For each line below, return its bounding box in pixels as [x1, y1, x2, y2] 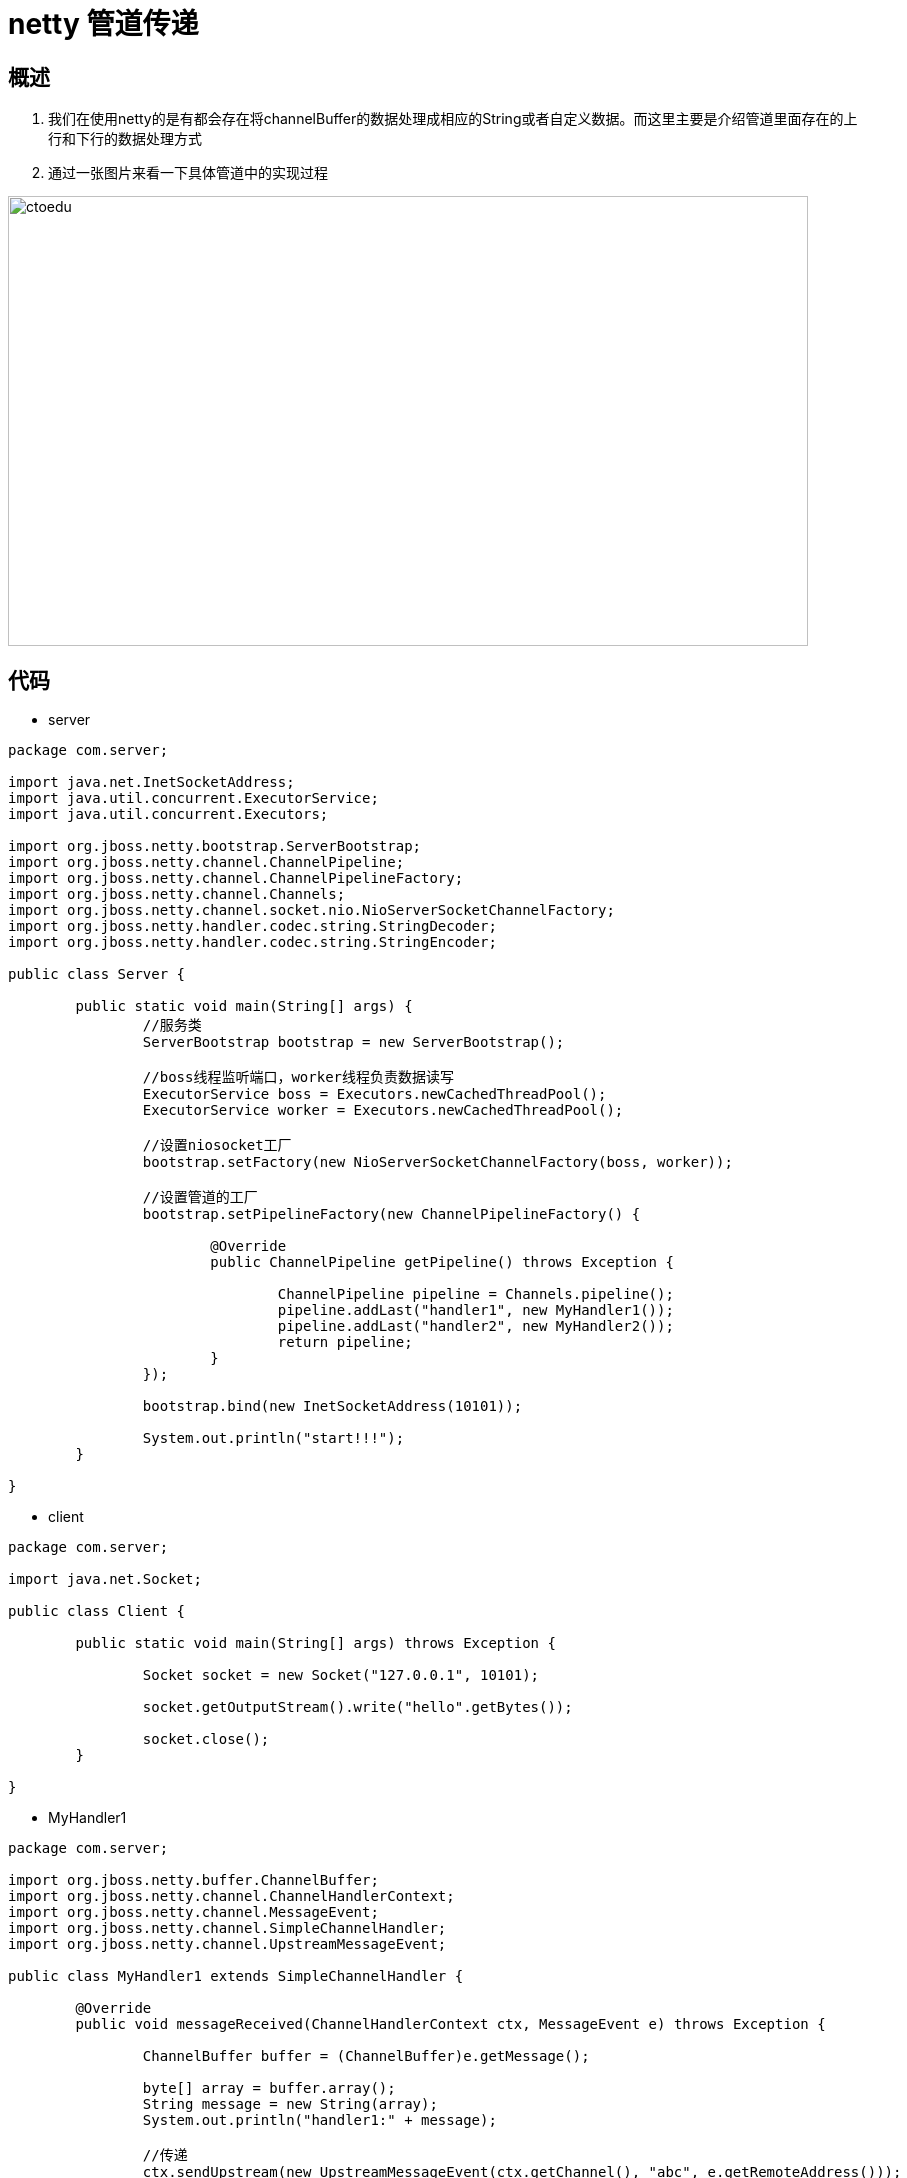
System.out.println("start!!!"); [142, 1430, 405, 1447]
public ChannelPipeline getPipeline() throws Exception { [210, 1254, 674, 1271]
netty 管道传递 [8, 7, 199, 41]
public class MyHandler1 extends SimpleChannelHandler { [8, 1968, 464, 1985]
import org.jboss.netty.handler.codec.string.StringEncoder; [8, 934, 497, 951]
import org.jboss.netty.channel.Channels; [8, 886, 346, 903]
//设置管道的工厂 [142, 1189, 258, 1206]
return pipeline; [277, 1334, 413, 1351]
